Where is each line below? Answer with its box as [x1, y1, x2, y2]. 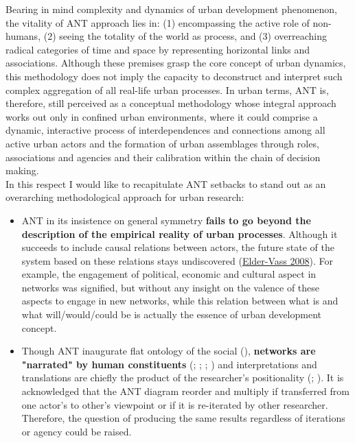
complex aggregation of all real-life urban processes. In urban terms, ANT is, [5, 82, 329, 97]
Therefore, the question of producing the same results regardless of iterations [21, 411, 345, 425]
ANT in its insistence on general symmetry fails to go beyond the [21, 213, 311, 227]
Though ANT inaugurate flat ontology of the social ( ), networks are [21, 344, 316, 358]
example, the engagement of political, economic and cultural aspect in [21, 267, 317, 281]
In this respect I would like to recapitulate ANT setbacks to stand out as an [5, 176, 326, 191]
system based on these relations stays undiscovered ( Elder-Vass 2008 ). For [21, 253, 333, 267]
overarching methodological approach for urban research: [5, 190, 244, 204]
